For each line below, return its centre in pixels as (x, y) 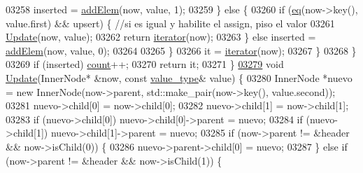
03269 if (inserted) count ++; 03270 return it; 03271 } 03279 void (145, 64)
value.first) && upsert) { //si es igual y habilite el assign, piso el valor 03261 (170, 23)
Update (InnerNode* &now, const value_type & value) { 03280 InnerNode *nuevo (179, 77)
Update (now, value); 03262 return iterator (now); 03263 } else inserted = (161, 37)
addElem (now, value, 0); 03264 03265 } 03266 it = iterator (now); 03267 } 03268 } (181, 50)
